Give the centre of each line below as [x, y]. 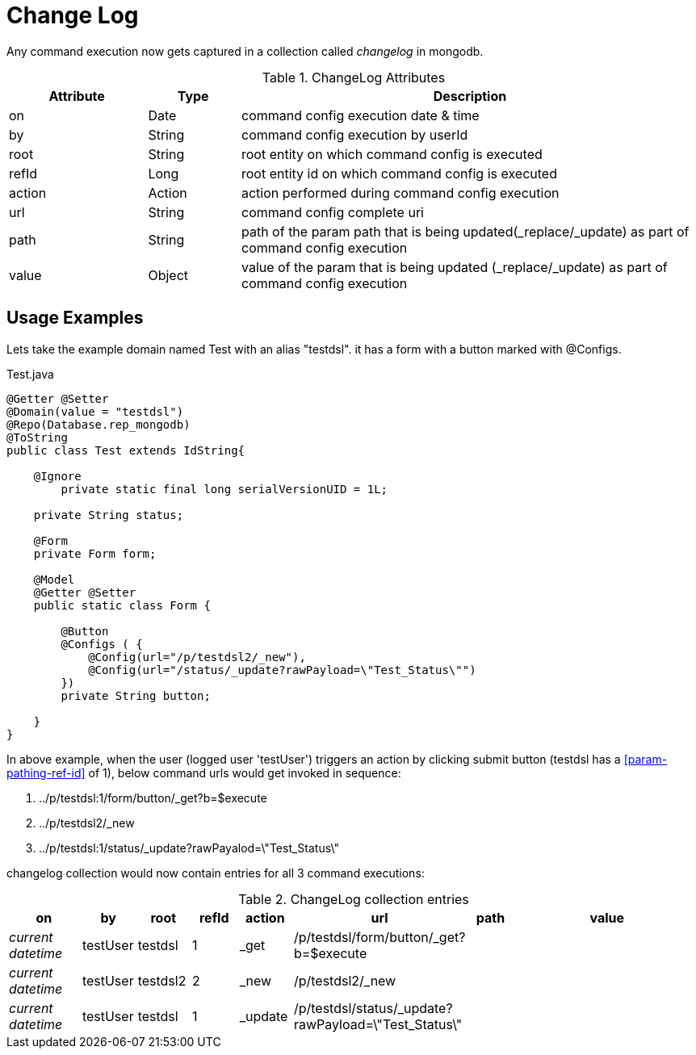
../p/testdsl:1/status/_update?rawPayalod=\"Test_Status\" [189, 848]
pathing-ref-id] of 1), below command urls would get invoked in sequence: [204, 772]
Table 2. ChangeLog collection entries [354, 899]
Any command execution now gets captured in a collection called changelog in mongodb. [245, 51]
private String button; [136, 695]
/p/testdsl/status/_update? [373, 1008]
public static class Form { [122, 605]
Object [168, 275]
